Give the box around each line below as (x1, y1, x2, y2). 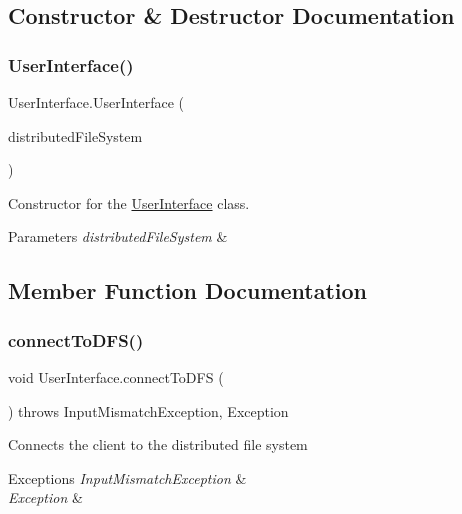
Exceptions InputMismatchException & (8, 467, 247, 488)
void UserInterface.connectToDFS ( (8, 366, 224, 387)
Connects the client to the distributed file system (8, 434, 308, 455)
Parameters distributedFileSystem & (8, 226, 228, 247)
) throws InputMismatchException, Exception (8, 400, 289, 421)
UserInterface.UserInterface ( (8, 92, 185, 112)
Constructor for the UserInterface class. (8, 192, 250, 213)
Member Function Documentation (8, 275, 368, 306)
